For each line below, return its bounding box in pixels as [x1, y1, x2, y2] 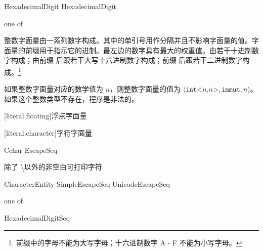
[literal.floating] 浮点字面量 [4, 110, 87, 121]
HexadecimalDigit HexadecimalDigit [4, 1, 117, 11]
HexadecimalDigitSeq [4, 212, 70, 223]
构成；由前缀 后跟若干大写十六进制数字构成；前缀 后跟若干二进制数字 [11, 55, 243, 65]
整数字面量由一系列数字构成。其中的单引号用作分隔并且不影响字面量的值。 [4, 35, 252, 46]
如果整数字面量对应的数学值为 [4, 83, 103, 94]
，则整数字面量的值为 [110, 83, 181, 94]
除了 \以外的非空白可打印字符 [4, 161, 102, 172]
